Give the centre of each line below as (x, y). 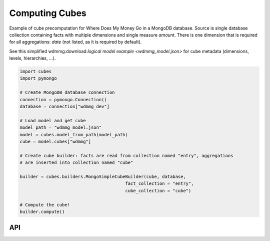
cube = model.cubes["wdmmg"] (55, 142)
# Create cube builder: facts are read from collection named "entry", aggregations (126, 156)
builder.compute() (42, 211)
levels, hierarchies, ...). (32, 58)
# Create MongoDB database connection (67, 92)
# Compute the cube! (45, 205)
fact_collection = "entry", (159, 184)
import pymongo (38, 78)
